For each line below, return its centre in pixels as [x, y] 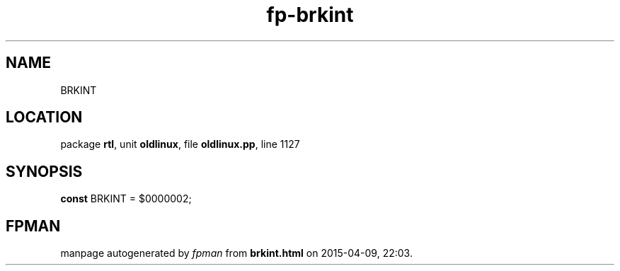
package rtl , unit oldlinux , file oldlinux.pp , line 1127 [180, 144]
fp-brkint [310, 15]
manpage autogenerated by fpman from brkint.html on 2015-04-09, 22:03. [236, 253]
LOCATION [44, 117]
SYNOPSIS [44, 171]
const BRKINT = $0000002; [126, 199]
